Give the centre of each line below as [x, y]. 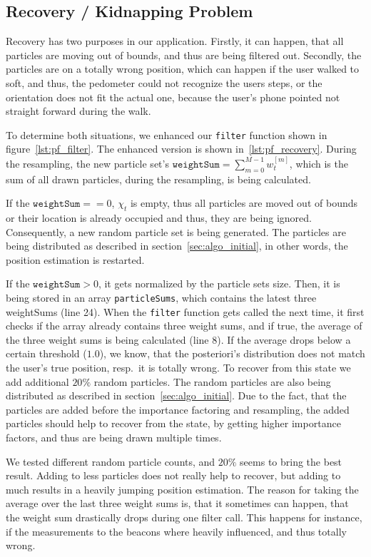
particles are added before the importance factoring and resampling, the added [178, 409]
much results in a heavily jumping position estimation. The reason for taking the [182, 489]
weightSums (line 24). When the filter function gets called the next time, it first [185, 311]
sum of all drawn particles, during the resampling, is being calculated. [158, 179]
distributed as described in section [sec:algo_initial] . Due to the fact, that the [176, 395]
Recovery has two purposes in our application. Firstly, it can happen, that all [175, 41]
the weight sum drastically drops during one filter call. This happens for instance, [184, 517]
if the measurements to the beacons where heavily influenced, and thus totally [176, 531]
